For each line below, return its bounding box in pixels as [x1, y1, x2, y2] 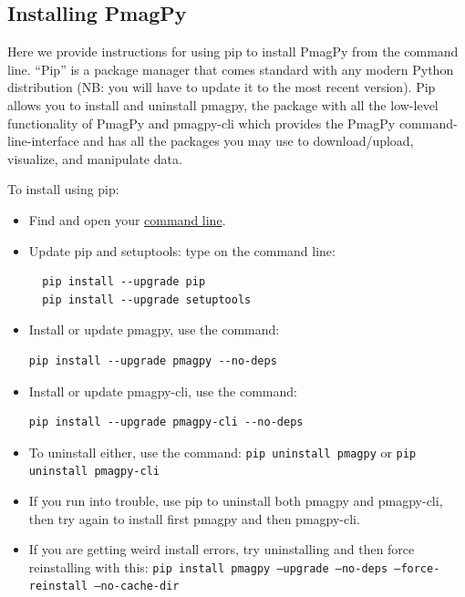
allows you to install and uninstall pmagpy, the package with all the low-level [7, 95, 439, 114]
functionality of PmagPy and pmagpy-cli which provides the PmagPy [7, 113, 396, 132]
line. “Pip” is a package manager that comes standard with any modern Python [7, 59, 454, 78]
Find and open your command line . [28, 210, 226, 229]
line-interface [7, 131, 79, 150]
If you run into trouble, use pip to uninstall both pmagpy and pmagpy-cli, [28, 491, 443, 510]
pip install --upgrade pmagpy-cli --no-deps [28, 416, 304, 429]
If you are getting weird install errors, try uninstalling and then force [28, 540, 415, 559]
